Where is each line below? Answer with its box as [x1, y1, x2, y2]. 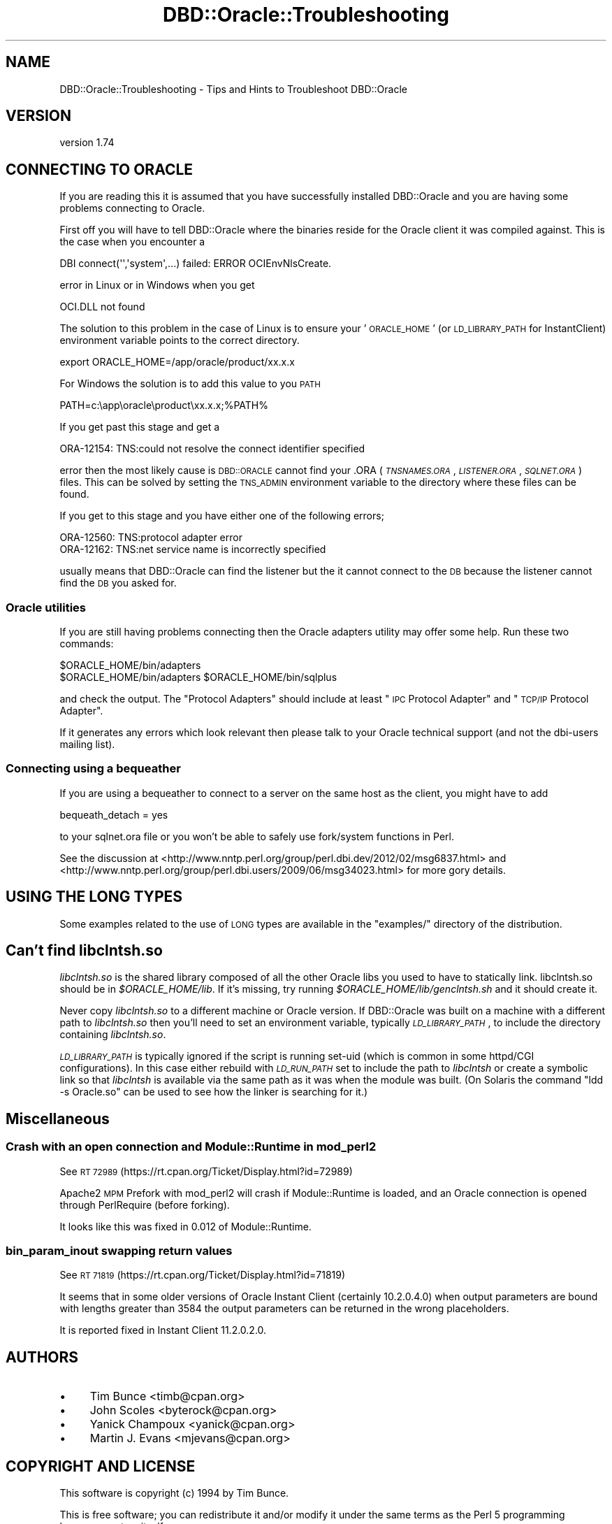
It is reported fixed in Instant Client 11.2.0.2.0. [59, 1324, 267, 1337]
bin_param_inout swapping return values [6, 1244, 233, 1258]
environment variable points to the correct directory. [59, 334, 300, 347]
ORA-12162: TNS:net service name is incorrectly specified [59, 543, 326, 556]
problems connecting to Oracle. [59, 202, 205, 215]
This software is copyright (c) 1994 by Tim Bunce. [59, 1487, 289, 1500]
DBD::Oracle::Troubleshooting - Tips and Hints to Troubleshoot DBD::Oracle [59, 82, 407, 95]
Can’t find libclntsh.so [6, 942, 163, 960]
